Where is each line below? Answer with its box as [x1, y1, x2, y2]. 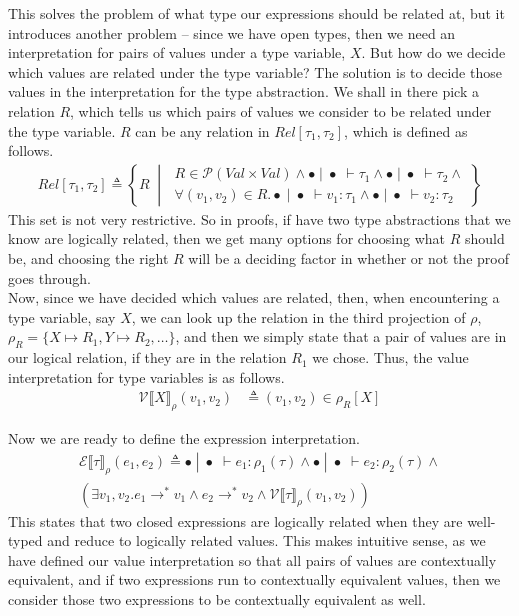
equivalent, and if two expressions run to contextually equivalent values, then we [8, 569, 501, 590]
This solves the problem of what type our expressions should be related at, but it [8, 3, 505, 23]
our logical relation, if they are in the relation [8, 347, 287, 368]
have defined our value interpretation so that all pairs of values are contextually [8, 549, 497, 570]
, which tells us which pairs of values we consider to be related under [70, 100, 492, 121]
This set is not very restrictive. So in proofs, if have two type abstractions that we [8, 208, 511, 229]
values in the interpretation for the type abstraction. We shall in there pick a [8, 81, 480, 102]
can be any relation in [135, 120, 270, 141]
